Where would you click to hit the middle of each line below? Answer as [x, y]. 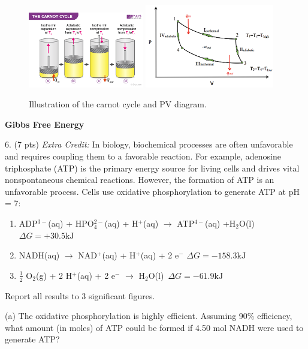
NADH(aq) [39, 255]
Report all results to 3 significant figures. [80, 295]
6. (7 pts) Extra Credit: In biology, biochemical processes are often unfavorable [149, 144]
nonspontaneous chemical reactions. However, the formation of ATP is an [140, 180]
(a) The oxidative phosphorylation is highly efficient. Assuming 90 [126, 316]
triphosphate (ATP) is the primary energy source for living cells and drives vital [152, 168]
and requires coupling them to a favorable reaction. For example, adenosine [143, 156]
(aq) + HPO [71, 223]
